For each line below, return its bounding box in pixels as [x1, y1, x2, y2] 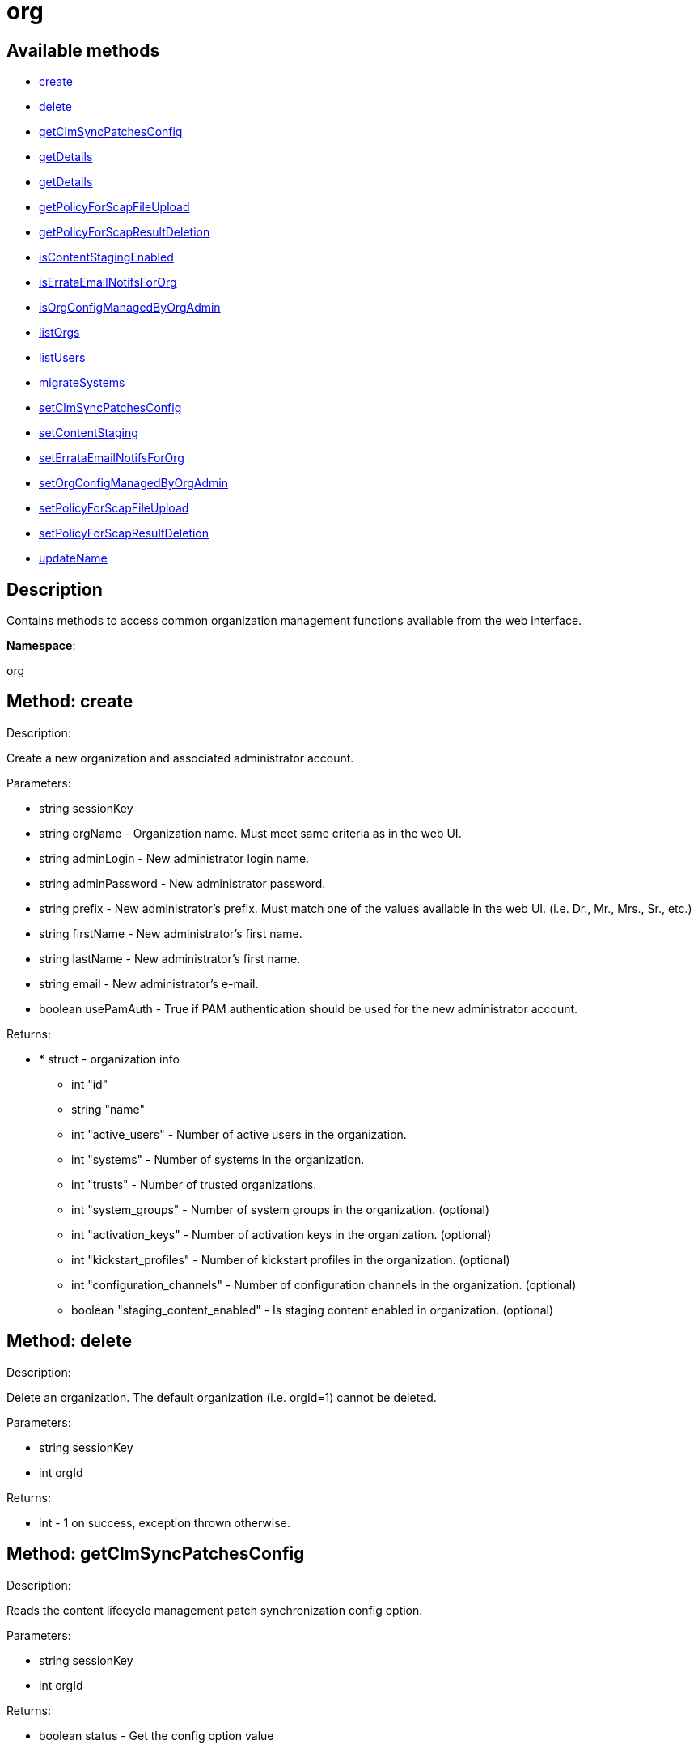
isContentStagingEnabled [39, 250, 174, 265]
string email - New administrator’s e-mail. [39, 976, 259, 991]
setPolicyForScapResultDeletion [39, 526, 209, 541]
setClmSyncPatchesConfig [39, 401, 182, 415]
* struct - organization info [39, 1051, 180, 1066]
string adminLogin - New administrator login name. [39, 851, 310, 865]
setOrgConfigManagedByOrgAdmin [39, 476, 228, 490]
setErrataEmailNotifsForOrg [39, 451, 184, 465]
